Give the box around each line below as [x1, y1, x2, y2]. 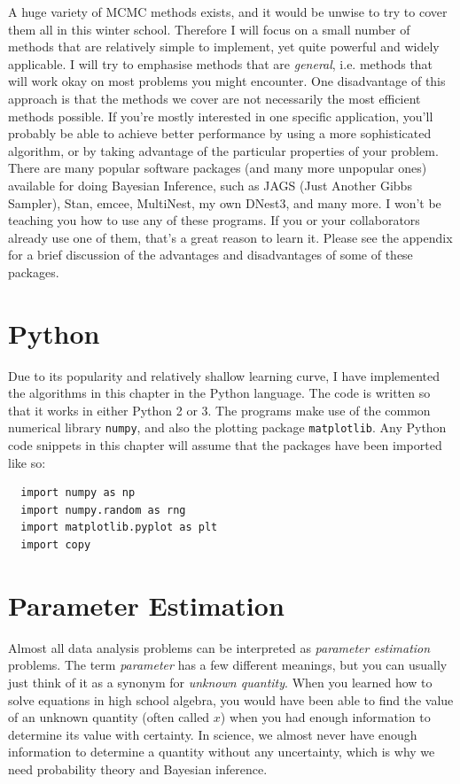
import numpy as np [20, 486, 136, 500]
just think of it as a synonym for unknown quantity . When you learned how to [8, 672, 433, 691]
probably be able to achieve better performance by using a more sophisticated [8, 124, 432, 143]
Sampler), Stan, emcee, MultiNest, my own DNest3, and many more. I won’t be [8, 193, 441, 212]
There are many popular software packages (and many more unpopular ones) [8, 159, 427, 177]
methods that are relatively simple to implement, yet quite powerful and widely [8, 37, 440, 56]
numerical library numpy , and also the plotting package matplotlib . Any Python [8, 418, 447, 437]
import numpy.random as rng [20, 503, 186, 516]
